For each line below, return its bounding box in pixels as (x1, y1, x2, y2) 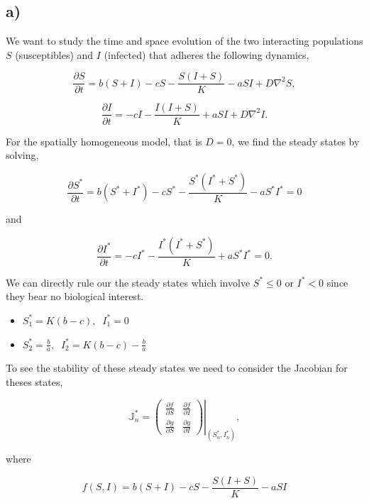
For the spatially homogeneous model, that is (6, 133, 202, 148)
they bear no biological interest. (6, 289, 144, 304)
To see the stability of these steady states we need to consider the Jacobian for (6, 360, 348, 375)
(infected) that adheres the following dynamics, (104, 47, 309, 62)
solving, (6, 148, 39, 162)
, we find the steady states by (231, 133, 360, 148)
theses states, (6, 374, 63, 389)
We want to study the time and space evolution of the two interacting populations (6, 33, 363, 48)
